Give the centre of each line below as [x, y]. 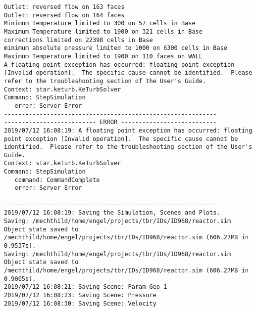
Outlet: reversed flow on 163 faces [64, 7]
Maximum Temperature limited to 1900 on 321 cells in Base [103, 31]
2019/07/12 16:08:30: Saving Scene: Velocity [80, 303]
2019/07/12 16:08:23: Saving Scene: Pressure [80, 295]
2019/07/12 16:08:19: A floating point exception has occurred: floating [128, 130]
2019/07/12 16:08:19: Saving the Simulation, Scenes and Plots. [112, 213]
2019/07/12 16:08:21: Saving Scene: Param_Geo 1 [86, 287]
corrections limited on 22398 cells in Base [78, 40]
